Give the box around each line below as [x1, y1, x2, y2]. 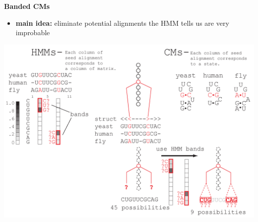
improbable [15, 27, 50, 38]
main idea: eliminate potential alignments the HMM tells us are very [15, 17, 229, 28]
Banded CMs [4, 1, 50, 11]
